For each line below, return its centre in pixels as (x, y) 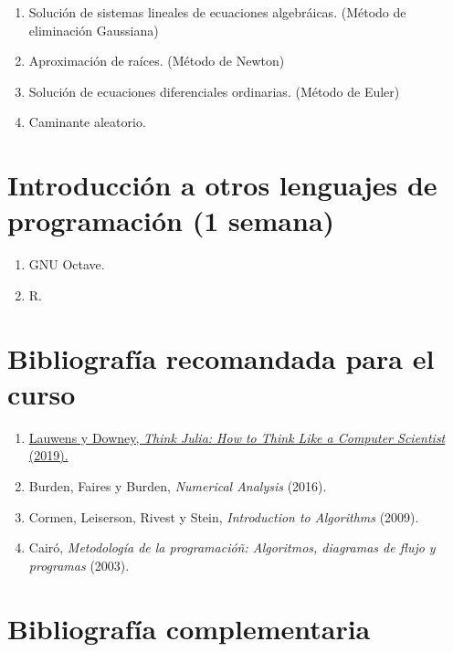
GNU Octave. (67, 264)
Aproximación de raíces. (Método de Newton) (157, 61)
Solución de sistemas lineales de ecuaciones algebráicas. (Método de (217, 12)
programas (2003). (79, 565)
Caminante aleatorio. (87, 122)
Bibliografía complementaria (189, 628)
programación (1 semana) (171, 221)
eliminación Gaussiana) (94, 30)
